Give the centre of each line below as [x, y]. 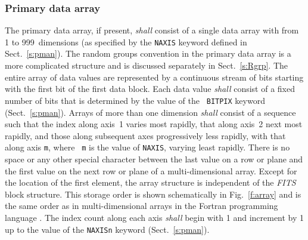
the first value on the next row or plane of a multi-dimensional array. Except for [151, 170]
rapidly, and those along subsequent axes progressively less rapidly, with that [145, 135]
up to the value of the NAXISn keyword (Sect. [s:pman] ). [107, 229]
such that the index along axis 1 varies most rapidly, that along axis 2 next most [154, 124]
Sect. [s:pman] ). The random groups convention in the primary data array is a [148, 53]
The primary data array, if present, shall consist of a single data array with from [152, 30]
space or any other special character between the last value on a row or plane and [154, 159]
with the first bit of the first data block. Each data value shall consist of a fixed [150, 89]
